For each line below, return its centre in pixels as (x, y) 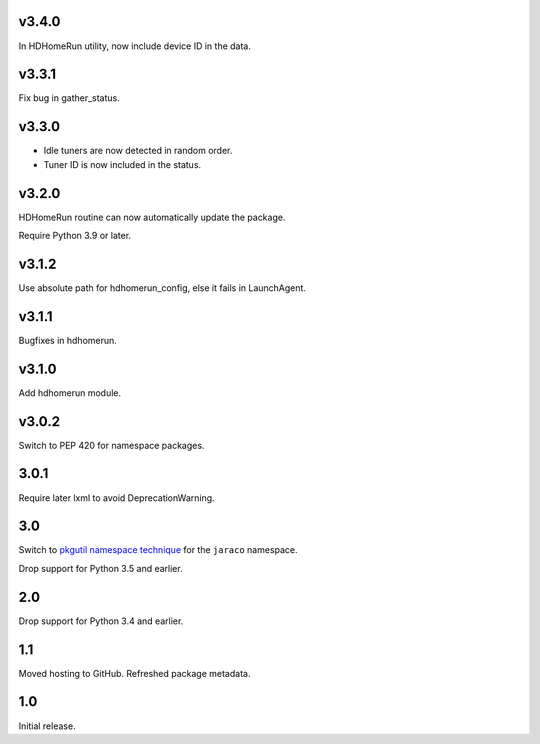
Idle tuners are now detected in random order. (138, 151)
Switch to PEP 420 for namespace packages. (111, 445)
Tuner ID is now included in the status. (122, 164)
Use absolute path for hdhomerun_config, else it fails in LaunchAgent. (162, 287)
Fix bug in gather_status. (69, 98)
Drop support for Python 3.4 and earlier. (101, 621)
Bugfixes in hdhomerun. (67, 340)
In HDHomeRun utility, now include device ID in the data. (135, 46)
